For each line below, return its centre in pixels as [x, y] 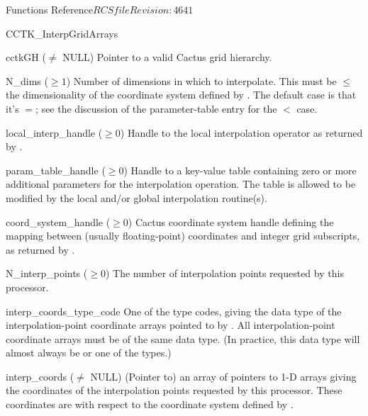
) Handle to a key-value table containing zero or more [240, 170]
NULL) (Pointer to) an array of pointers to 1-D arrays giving [223, 376]
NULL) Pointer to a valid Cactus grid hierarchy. [167, 57]
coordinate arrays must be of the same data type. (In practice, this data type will [183, 338]
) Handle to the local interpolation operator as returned [241, 132]
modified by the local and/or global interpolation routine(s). [136, 197]
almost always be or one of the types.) [89, 353]
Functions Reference [50, 9]
